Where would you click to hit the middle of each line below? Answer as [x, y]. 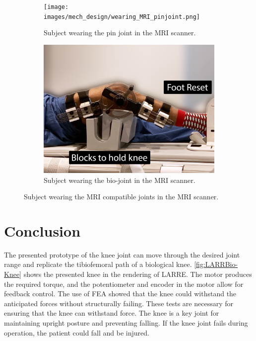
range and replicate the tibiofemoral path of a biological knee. [98, 264]
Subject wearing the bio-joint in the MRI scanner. [120, 180]
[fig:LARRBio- [216, 264]
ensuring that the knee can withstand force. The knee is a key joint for [112, 313]
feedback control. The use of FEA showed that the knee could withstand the [120, 294]
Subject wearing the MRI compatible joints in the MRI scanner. [121, 197]
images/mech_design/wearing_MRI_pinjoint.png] [122, 17]
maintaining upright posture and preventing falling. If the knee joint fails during [126, 322]
